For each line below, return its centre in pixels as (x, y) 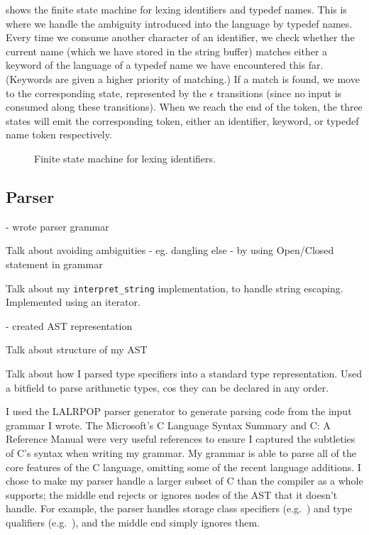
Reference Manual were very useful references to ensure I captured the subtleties (181, 439)
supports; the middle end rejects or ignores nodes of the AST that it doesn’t (172, 494)
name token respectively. (59, 134)
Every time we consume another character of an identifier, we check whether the (180, 37)
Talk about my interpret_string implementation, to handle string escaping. (175, 288)
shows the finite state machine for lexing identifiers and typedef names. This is (176, 9)
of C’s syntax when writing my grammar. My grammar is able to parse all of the (181, 452)
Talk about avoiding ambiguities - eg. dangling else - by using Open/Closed (170, 250)
